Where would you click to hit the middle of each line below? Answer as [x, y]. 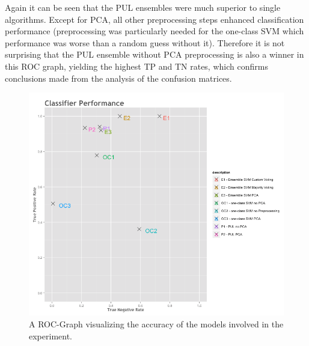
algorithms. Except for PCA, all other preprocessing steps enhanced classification [154, 19]
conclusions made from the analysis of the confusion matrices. [118, 78]
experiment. [50, 335]
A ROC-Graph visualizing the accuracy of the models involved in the [156, 323]
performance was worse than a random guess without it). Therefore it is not [145, 42]
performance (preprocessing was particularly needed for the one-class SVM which [154, 31]
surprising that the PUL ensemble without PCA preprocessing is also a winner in [154, 54]
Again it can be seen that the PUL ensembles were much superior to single [143, 7]
